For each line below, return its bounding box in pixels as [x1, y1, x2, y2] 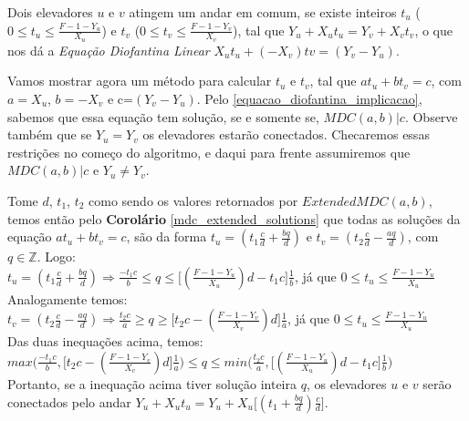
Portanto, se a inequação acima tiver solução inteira [7, 374, 297, 393]
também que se [7, 125, 92, 144]
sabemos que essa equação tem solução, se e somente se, [7, 107, 319, 126]
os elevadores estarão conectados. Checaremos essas [142, 125, 430, 144]
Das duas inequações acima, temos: [7, 332, 203, 351]
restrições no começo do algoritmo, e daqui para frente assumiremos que [7, 142, 411, 161]
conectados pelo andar [7, 392, 131, 411]
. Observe [404, 107, 458, 126]
